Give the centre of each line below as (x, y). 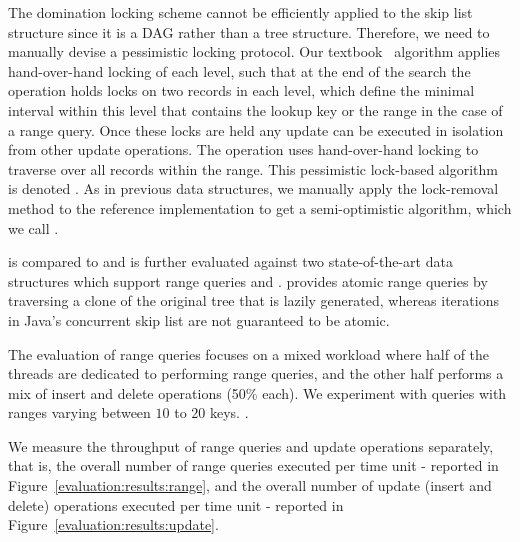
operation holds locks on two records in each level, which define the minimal (241, 90)
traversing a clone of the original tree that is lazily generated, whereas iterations (253, 300)
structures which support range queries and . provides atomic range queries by (248, 280)
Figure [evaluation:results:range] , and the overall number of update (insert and (250, 485)
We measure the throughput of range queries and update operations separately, (251, 445)
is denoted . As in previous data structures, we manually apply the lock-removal (253, 188)
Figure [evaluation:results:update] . (113, 524)
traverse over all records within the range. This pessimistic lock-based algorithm (253, 168)
